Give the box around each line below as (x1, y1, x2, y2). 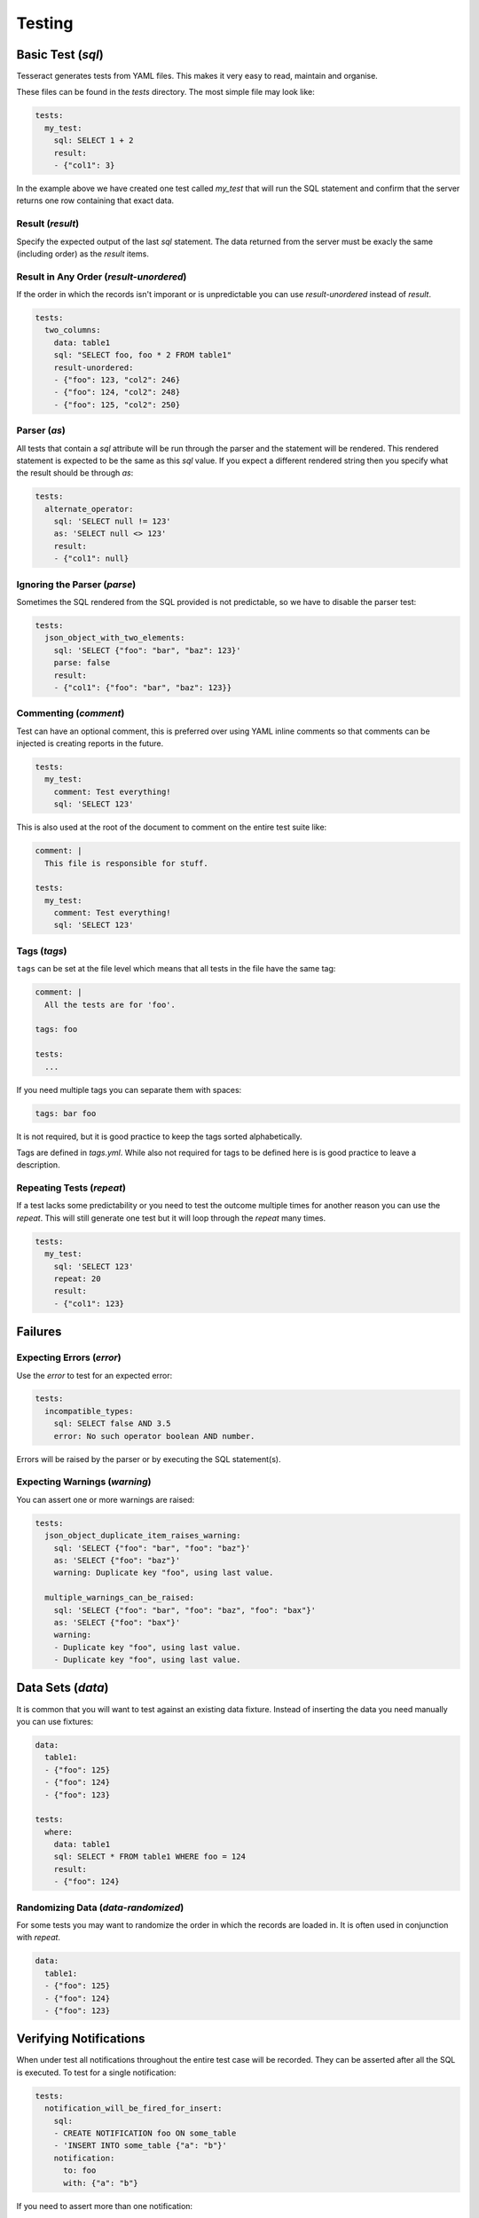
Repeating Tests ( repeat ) (16, 1182, 126, 1194)
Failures (16, 1325, 62, 1340)
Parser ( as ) (16, 424, 66, 437)
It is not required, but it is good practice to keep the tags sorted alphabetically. (16, 1131, 302, 1142)
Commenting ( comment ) (16, 707, 125, 720)
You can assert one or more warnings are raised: (16, 1494, 195, 1505)
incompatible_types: (44, 1406, 134, 1416)
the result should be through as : (16, 468, 134, 478)
